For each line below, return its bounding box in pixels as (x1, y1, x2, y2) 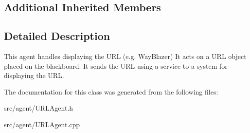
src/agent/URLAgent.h (4, 103, 73, 113)
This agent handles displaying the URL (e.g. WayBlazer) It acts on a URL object (4, 51, 247, 61)
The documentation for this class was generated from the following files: (4, 86, 218, 96)
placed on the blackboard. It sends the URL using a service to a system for (4, 60, 228, 71)
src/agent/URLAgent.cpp (4, 119, 80, 129)
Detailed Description (4, 28, 110, 43)
